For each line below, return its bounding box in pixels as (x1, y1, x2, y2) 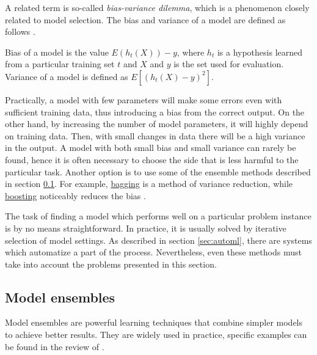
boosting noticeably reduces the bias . (5, 189, 146, 202)
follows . (5, 25, 35, 38)
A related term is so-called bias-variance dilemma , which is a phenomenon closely (5, 1, 310, 13)
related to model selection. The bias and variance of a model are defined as (5, 13, 286, 26)
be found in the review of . (5, 340, 104, 353)
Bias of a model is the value (5, 45, 109, 58)
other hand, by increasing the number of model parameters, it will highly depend (5, 117, 308, 130)
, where (177, 45, 205, 58)
